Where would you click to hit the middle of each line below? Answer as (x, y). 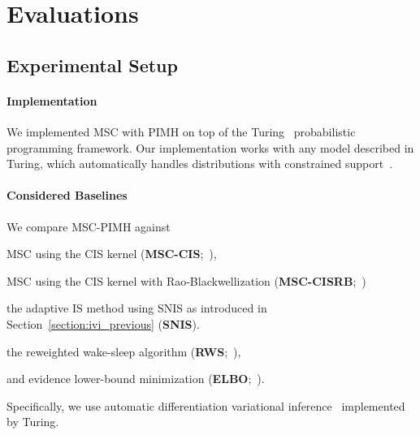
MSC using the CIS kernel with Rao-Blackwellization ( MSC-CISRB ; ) (186, 280)
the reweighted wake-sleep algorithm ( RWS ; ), (124, 351)
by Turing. (33, 422)
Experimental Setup (92, 65)
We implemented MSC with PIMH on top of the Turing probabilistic (181, 131)
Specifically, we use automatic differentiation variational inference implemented (206, 405)
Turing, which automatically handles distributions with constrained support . (200, 164)
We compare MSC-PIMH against (89, 226)
